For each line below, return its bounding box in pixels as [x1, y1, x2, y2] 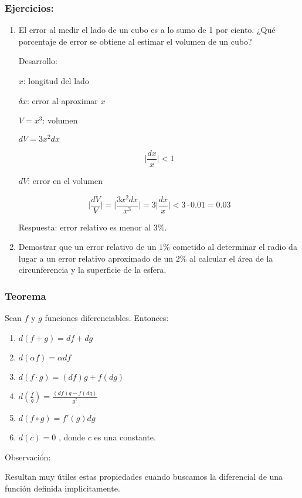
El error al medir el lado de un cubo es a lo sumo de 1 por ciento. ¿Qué [18, 24, 276, 36]
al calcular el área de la [189, 252, 273, 264]
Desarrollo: [18, 55, 57, 67]
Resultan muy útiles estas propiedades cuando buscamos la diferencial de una [5, 470, 283, 483]
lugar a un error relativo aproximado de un [18, 252, 173, 264]
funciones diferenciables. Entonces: [45, 312, 169, 324]
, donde [58, 431, 86, 443]
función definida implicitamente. [5, 482, 120, 494]
